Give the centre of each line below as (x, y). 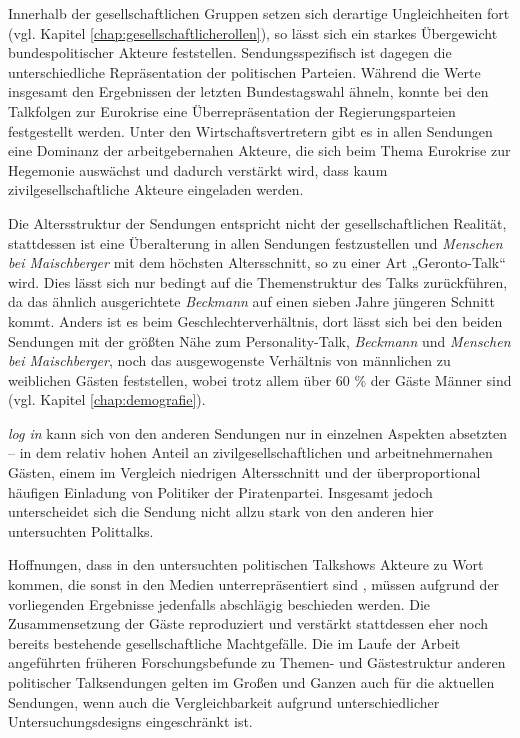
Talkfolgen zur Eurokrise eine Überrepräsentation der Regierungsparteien (232, 110)
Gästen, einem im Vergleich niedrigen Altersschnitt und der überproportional (244, 472)
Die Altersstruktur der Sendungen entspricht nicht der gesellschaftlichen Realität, (257, 222)
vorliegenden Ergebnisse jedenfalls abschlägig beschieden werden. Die (219, 603)
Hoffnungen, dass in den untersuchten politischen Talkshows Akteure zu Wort (246, 564)
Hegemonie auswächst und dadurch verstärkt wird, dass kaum (198, 169)
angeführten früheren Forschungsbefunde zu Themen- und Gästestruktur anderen (257, 662)
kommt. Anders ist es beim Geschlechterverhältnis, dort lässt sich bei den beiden (255, 320)
